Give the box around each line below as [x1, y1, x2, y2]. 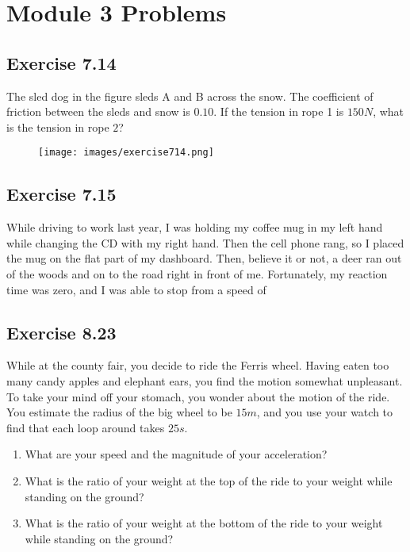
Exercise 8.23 [6, 320, 117, 344]
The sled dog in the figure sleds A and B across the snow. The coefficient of [6, 87, 374, 104]
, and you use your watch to [256, 404, 393, 420]
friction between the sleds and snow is [6, 103, 190, 120]
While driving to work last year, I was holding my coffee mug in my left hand [6, 219, 383, 236]
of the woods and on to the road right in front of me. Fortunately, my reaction [6, 266, 388, 282]
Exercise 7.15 [6, 182, 117, 206]
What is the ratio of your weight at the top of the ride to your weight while [25, 472, 393, 489]
